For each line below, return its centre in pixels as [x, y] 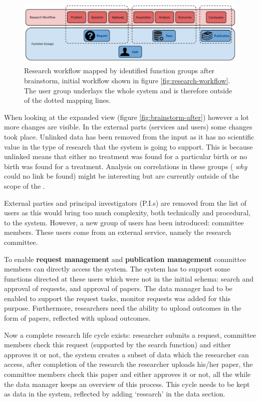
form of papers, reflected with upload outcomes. [77, 318]
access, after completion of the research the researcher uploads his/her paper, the [128, 364]
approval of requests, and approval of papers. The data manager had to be [118, 288]
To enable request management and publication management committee [125, 259]
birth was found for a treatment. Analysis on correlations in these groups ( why [126, 166]
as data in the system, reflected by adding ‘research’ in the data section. [115, 394]
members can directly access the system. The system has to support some [117, 269]
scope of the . [25, 185]
